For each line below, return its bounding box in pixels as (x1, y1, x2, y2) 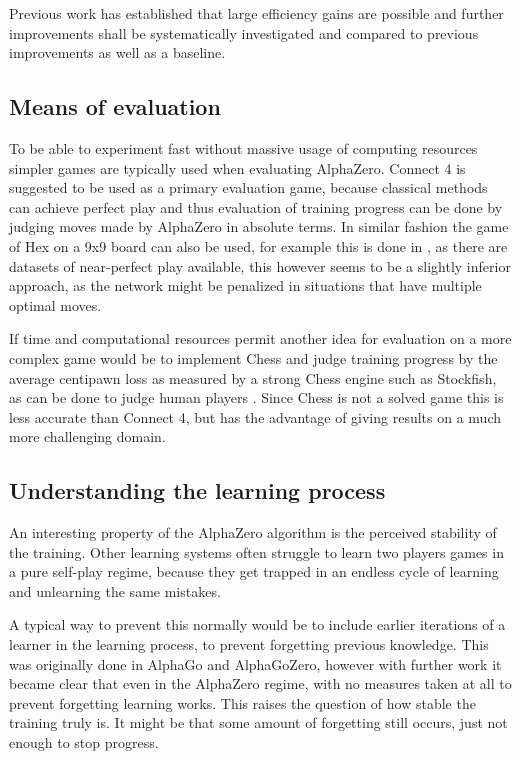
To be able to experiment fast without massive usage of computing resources (9, 137, 478, 158)
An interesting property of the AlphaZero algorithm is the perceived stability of (9, 522, 497, 543)
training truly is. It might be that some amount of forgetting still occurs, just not (9, 712, 508, 733)
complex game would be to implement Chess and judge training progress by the (9, 347, 498, 368)
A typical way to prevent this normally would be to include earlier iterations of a (9, 614, 506, 635)
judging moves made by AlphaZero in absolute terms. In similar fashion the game (9, 216, 509, 237)
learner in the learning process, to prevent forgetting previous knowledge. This (9, 634, 489, 655)
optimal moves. (9, 294, 102, 315)
